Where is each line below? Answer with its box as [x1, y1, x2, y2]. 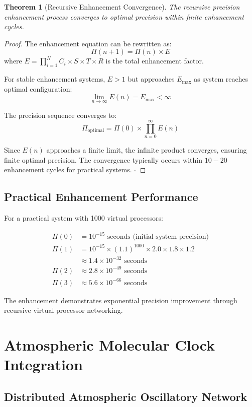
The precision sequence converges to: [4, 109, 117, 120]
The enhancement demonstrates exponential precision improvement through [4, 295, 237, 305]
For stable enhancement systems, [4, 74, 105, 84]
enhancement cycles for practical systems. [4, 164, 132, 175]
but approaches [128, 74, 175, 84]
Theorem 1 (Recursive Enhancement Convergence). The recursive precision [4, 2, 240, 12]
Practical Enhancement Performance [4, 189, 198, 205]
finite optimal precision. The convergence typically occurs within [4, 154, 202, 165]
